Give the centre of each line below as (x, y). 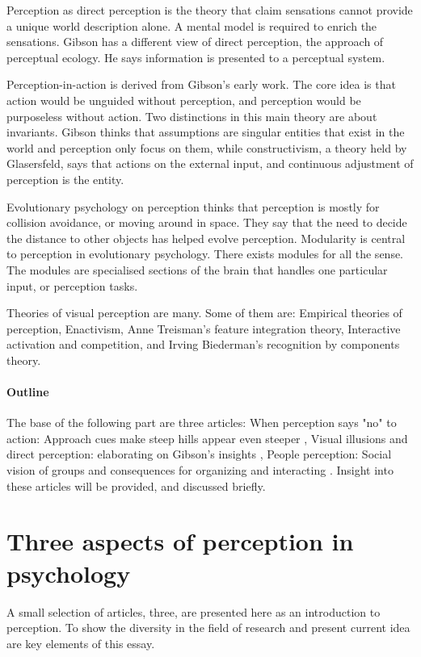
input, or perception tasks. (72, 285)
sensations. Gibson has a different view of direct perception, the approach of (195, 42)
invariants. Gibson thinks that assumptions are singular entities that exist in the (206, 132)
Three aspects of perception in (180, 541)
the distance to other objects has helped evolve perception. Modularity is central (206, 238)
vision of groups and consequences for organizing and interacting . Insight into (200, 470)
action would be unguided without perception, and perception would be (184, 100)
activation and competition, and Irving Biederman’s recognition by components (203, 344)
